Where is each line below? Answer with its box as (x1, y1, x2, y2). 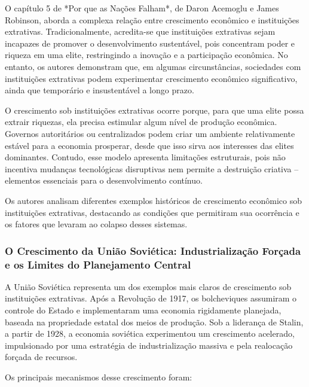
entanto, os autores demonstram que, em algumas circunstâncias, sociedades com (5, 60, 301, 72)
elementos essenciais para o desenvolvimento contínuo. (5, 174, 203, 187)
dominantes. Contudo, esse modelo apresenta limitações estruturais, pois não (5, 151, 286, 163)
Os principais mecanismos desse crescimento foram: (5, 370, 192, 383)
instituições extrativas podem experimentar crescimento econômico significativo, (5, 72, 298, 84)
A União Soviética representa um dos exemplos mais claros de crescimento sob (5, 280, 292, 292)
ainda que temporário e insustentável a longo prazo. (5, 84, 194, 96)
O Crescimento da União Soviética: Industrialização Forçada (5, 243, 301, 258)
